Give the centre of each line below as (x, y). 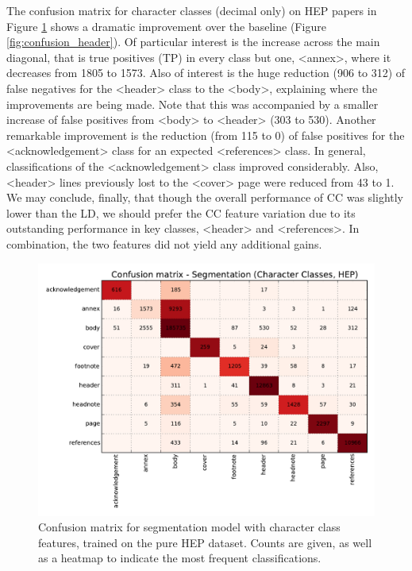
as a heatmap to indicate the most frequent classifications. (180, 558)
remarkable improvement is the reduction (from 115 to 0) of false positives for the (206, 135)
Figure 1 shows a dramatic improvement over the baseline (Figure (166, 26)
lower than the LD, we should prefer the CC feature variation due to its (181, 212)
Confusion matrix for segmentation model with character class (189, 527)
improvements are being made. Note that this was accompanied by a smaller (193, 104)
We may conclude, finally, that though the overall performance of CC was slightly (205, 197)
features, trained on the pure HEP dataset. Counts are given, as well (205, 542)
